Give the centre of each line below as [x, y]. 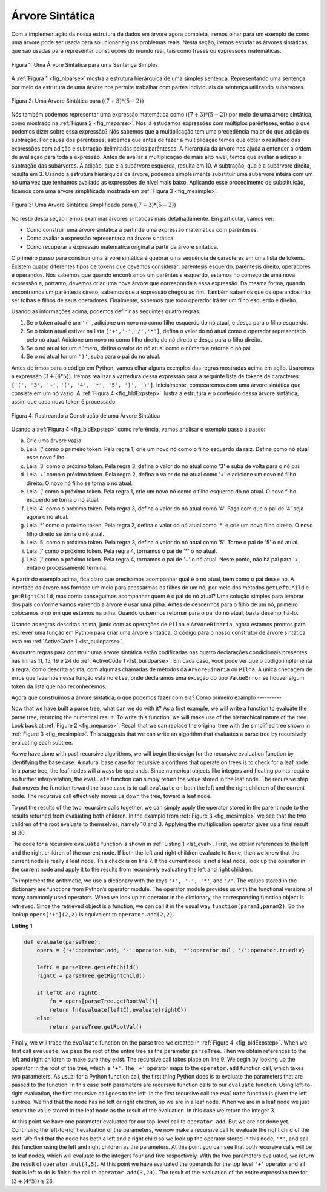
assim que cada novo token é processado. [64, 402]
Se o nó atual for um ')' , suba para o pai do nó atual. [93, 357]
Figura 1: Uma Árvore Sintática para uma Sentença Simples [85, 64]
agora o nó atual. [48, 517]
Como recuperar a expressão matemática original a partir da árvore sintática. [122, 246]
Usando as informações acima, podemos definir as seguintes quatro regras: [106, 311]
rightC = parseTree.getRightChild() [91, 976]
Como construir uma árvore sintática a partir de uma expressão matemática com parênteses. [142, 229]
